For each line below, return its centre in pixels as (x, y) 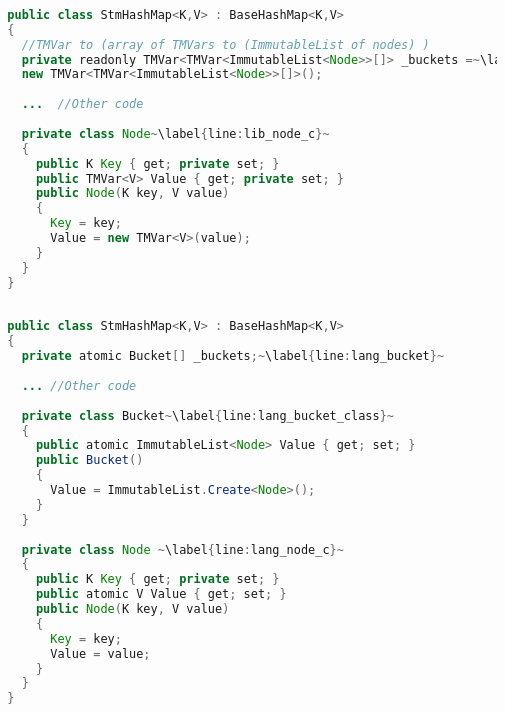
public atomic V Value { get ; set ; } (161, 594)
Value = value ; (100, 653)
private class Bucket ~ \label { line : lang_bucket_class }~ (207, 415)
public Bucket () (89, 460)
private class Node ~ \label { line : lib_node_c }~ (175, 133)
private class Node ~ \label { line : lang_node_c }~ (182, 549)
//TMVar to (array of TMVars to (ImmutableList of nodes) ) (225, 44)
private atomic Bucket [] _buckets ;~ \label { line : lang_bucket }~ (233, 356)
